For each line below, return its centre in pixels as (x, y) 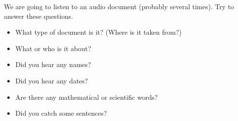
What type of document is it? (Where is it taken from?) (98, 32)
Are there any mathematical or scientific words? (87, 97)
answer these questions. (39, 16)
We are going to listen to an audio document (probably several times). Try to (119, 6)
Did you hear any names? (53, 64)
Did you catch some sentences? (61, 113)
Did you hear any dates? (52, 80)
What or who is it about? (53, 48)
